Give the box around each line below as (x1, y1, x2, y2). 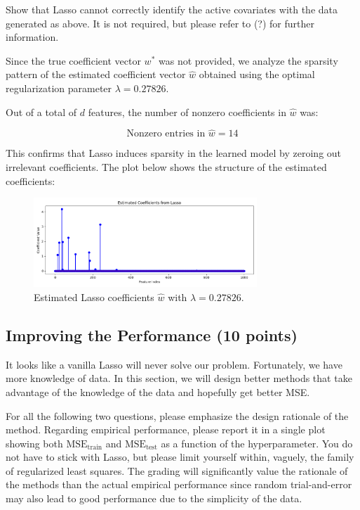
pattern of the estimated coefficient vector (6, 67, 186, 82)
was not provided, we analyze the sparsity (158, 53, 338, 68)
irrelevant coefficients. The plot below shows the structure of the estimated (6, 159, 327, 174)
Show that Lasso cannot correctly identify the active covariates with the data (6, 2, 338, 16)
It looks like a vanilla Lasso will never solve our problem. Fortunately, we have (6, 357, 342, 371)
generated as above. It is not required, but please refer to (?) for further (6, 15, 314, 30)
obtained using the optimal (199, 67, 315, 82)
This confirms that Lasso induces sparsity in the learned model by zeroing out (6, 146, 342, 160)
